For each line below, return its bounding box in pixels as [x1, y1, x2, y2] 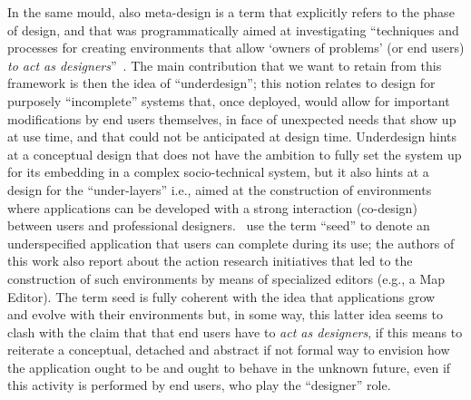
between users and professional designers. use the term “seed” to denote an [7, 216, 430, 235]
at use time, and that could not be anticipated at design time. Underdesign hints [7, 127, 457, 146]
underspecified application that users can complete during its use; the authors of [7, 233, 455, 252]
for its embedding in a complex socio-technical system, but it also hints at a [7, 162, 429, 181]
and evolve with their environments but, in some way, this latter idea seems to [7, 305, 443, 324]
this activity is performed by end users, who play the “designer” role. [7, 376, 391, 395]
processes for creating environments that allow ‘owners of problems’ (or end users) [7, 38, 465, 57]
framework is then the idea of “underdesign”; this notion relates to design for [7, 73, 436, 93]
